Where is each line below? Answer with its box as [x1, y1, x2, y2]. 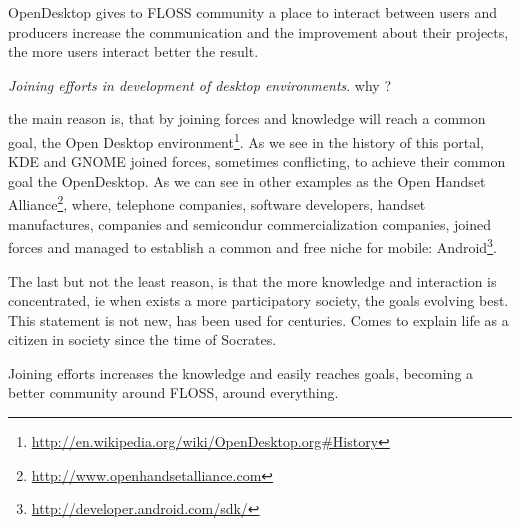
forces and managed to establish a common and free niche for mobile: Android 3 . [8, 234, 497, 257]
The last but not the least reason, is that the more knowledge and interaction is [8, 270, 497, 291]
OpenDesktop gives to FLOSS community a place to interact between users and [8, 2, 497, 22]
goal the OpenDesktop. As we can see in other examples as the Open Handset [8, 170, 486, 191]
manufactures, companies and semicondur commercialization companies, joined [8, 213, 492, 234]
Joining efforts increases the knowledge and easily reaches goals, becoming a [8, 362, 474, 383]
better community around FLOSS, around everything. [8, 382, 339, 403]
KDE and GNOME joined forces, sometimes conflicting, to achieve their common [8, 151, 506, 172]
